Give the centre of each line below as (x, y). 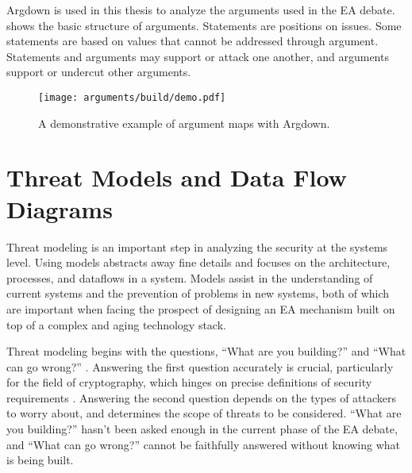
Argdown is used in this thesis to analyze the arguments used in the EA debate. (201, 10)
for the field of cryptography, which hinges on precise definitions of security (189, 382)
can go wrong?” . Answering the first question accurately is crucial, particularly (200, 366)
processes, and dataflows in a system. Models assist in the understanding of (190, 277)
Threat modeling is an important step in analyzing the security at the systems (197, 246)
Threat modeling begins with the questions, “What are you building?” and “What (206, 351)
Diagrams (60, 208)
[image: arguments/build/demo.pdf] (132, 97)
